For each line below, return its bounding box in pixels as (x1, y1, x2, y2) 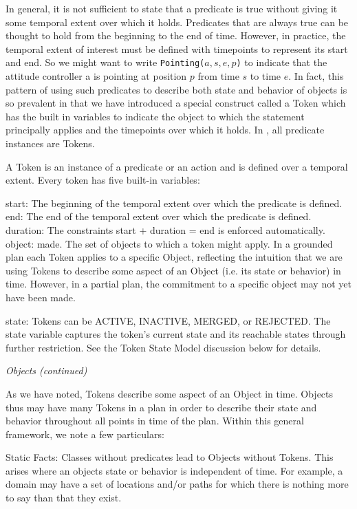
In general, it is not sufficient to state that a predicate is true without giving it (6, 1, 338, 15)
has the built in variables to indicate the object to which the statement (6, 109, 305, 123)
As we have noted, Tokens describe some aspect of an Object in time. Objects (6, 386, 334, 400)
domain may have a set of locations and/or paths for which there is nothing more (6, 477, 349, 491)
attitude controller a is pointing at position (6, 69, 187, 83)
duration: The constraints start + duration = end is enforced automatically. (6, 222, 325, 237)
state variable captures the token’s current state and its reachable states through (6, 327, 346, 341)
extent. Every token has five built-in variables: (6, 173, 200, 187)
